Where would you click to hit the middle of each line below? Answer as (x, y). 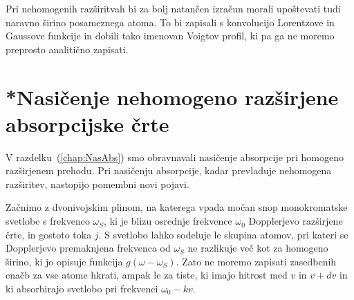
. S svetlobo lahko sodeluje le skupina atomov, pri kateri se (223, 234)
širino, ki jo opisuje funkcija (64, 261)
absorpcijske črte (87, 123)
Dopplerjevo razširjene (296, 221)
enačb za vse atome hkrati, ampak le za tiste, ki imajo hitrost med (147, 275)
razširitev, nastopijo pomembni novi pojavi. (97, 184)
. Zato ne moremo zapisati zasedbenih (256, 261)
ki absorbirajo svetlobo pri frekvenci (82, 289)
